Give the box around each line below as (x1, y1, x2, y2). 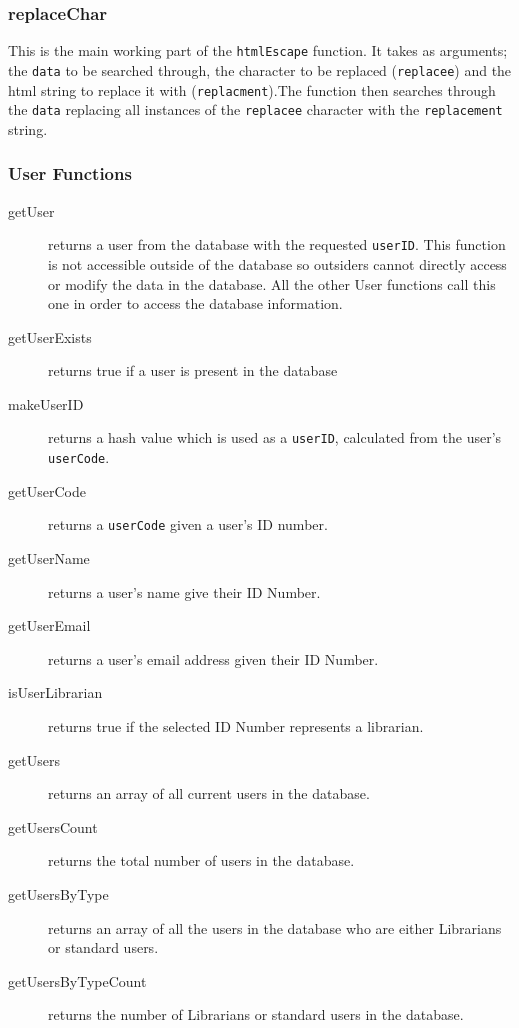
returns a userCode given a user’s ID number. (48, 514, 328, 535)
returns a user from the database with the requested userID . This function (48, 234, 506, 255)
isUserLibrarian (8, 682, 103, 703)
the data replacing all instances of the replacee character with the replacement (8, 99, 503, 120)
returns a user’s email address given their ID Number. (48, 648, 379, 669)
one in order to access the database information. (48, 293, 343, 314)
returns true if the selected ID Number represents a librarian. (48, 716, 424, 736)
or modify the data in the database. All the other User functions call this (48, 273, 496, 294)
